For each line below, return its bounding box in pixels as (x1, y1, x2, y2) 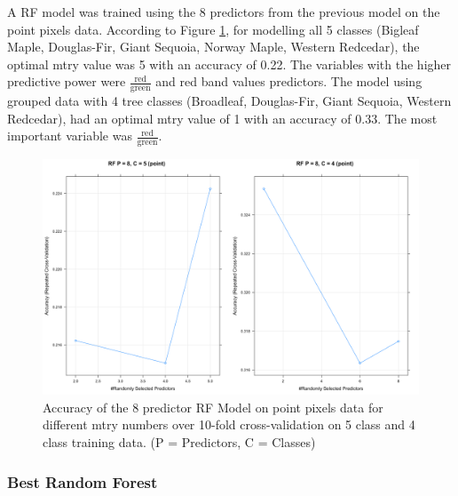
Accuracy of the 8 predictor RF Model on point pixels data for (43, 397, 383, 416)
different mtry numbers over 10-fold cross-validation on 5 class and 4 (43, 415, 415, 434)
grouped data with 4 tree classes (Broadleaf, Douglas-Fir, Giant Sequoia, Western (7, 92, 452, 110)
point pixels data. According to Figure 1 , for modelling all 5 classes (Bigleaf (7, 20, 419, 38)
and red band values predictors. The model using (155, 72, 422, 91)
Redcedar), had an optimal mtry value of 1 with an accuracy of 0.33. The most (7, 108, 438, 127)
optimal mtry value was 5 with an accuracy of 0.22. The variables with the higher (7, 54, 452, 73)
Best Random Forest (7, 470, 158, 492)
